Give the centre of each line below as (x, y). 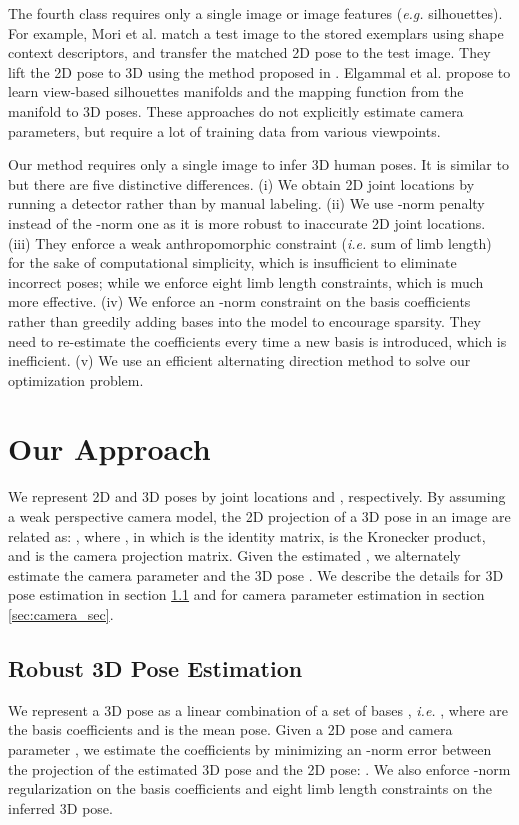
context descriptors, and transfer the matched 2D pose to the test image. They (249, 52)
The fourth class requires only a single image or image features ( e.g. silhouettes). (255, 13)
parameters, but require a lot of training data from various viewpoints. (224, 130)
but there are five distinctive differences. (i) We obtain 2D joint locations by (241, 183)
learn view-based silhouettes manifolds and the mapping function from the (236, 91)
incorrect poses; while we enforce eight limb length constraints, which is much (246, 281)
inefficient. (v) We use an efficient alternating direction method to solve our (239, 360)
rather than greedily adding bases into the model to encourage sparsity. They (245, 320)
